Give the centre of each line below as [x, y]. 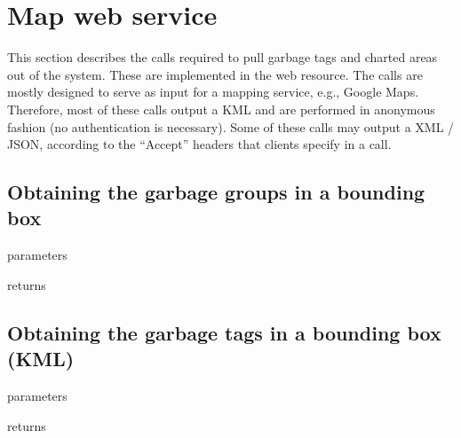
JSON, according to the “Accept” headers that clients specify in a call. [199, 144]
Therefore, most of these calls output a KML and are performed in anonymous [221, 109]
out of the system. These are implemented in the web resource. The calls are [215, 74]
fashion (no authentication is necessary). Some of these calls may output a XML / [231, 126]
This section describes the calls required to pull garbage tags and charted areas [223, 57]
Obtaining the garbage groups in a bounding [216, 192]
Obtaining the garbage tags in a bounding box [224, 332]
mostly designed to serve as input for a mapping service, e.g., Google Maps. [213, 92]
